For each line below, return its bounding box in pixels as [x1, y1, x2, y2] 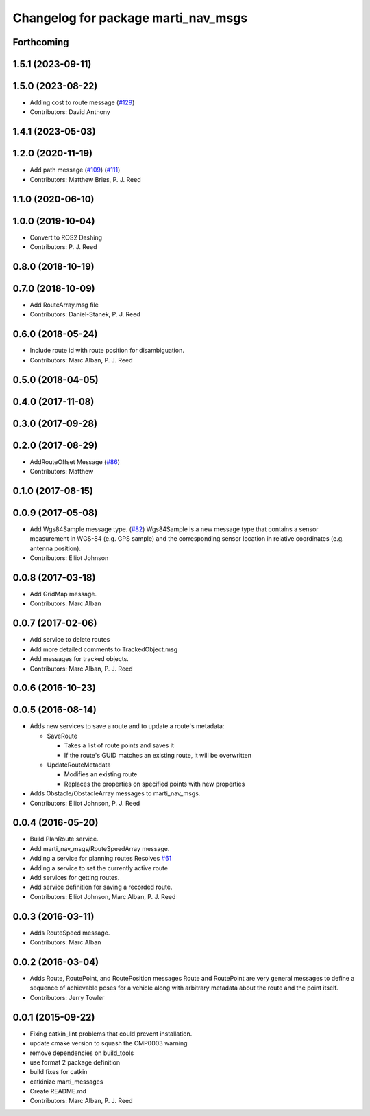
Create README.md [29, 1087, 87, 1095]
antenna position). [29, 544, 82, 553]
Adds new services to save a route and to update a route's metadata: [29, 722, 225, 730]
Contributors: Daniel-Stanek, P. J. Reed [29, 310, 140, 318]
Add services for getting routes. [29, 874, 120, 882]
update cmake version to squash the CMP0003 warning [29, 1039, 188, 1047]
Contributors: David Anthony [29, 108, 111, 116]
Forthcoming [12, 36, 69, 48]
